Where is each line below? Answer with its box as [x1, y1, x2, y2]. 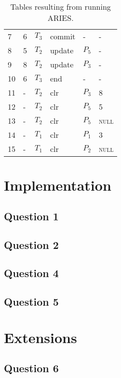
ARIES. [47, 12, 74, 23]
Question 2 [4, 237, 59, 252]
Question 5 [4, 294, 59, 309]
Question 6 [4, 361, 59, 376]
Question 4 [4, 265, 59, 280]
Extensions [4, 327, 77, 347]
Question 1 [4, 208, 59, 223]
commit [50, 31, 76, 42]
